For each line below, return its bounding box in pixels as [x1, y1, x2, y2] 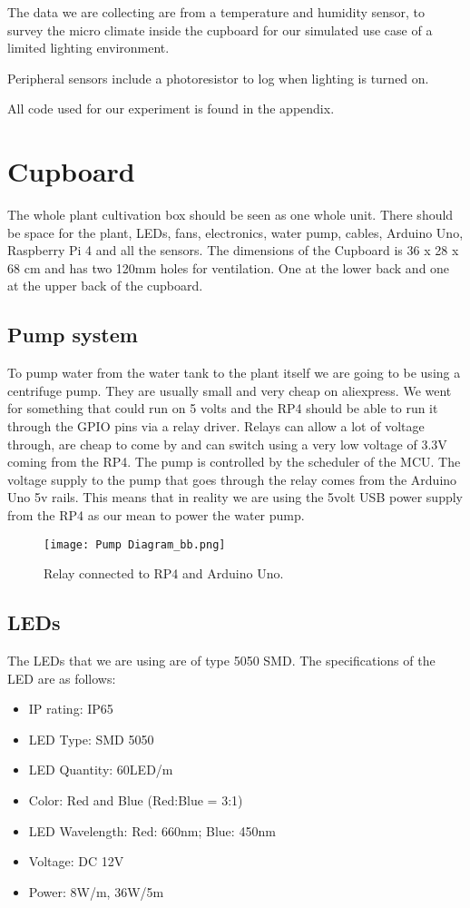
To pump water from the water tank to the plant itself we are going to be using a [7, 363, 461, 382]
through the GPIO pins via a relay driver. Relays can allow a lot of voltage [7, 417, 425, 436]
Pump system [7, 321, 138, 349]
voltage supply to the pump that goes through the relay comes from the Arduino [7, 469, 457, 489]
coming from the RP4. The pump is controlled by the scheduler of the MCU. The [7, 452, 461, 471]
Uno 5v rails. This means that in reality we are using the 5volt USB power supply [7, 488, 463, 507]
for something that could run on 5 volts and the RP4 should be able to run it [7, 399, 438, 418]
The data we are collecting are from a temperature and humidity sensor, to [7, 3, 426, 21]
